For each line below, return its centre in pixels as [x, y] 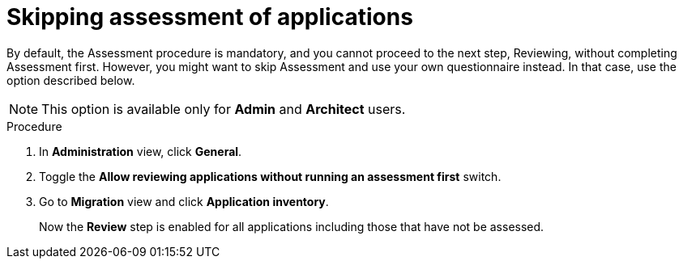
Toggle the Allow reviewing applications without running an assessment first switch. [270, 176]
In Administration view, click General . [141, 151]
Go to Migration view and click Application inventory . [184, 201]
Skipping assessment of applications [210, 17]
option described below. [71, 80]
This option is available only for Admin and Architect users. [224, 109]
